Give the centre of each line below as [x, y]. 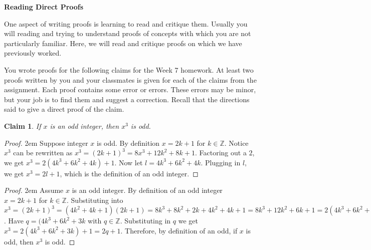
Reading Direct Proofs [44, 7]
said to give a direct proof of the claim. [64, 109]
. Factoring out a [221, 153]
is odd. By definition [128, 143]
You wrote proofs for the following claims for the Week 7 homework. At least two [129, 69]
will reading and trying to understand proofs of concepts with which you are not [128, 33]
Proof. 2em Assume [34, 190]
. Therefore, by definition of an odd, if [179, 230]
